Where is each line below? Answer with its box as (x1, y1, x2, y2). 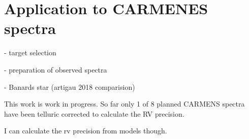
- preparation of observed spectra (4, 64, 107, 75)
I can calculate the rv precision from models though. (4, 125, 167, 136)
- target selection (4, 47, 56, 58)
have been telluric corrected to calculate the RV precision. (4, 108, 184, 119)
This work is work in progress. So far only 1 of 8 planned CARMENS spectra (4, 98, 245, 109)
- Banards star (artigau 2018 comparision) (4, 81, 135, 92)
